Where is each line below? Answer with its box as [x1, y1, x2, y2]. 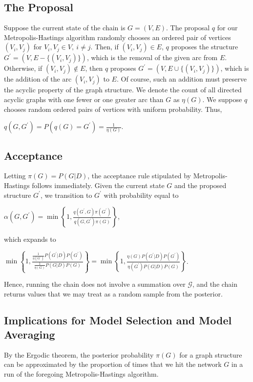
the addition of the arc [4, 74, 72, 84]
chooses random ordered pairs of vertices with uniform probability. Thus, [4, 104, 222, 114]
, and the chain [192, 279, 238, 289]
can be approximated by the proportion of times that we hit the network [4, 359, 222, 369]
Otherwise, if [4, 63, 42, 73]
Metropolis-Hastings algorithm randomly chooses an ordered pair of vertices [4, 32, 231, 42]
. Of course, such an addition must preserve [116, 74, 247, 84]
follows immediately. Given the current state [32, 180, 165, 190]
